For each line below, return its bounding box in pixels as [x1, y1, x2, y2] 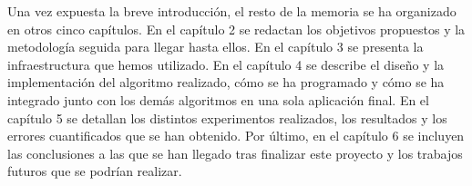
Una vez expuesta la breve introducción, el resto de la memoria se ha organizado [7, 2, 457, 20]
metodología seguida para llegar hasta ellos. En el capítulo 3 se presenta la [7, 37, 424, 56]
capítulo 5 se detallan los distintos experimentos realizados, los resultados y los [7, 108, 447, 127]
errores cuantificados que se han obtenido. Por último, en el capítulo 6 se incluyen [7, 126, 465, 145]
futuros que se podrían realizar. [7, 162, 182, 181]
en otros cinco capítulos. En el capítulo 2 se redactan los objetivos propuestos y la [7, 19, 466, 38]
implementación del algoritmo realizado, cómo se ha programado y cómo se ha [7, 73, 445, 92]
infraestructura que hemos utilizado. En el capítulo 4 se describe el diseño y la [7, 54, 445, 73]
